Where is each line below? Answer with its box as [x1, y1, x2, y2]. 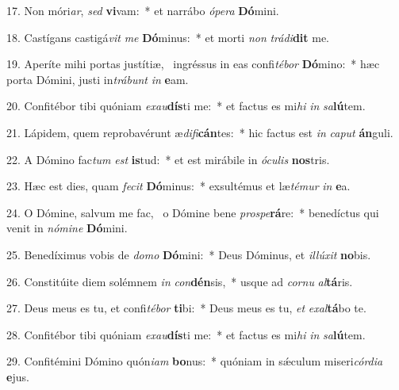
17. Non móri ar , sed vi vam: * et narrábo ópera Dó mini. [6, 2, 279, 18]
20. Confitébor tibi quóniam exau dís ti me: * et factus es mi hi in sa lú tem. [6, 97, 366, 114]
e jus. [6, 368, 29, 384]
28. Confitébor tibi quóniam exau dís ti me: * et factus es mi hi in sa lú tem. [6, 326, 366, 342]
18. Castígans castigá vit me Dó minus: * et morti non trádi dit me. [6, 29, 330, 45]
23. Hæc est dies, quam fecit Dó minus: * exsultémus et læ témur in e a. [6, 178, 351, 194]
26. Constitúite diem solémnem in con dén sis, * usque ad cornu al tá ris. [6, 273, 353, 289]
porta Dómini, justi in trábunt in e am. [6, 71, 189, 87]
